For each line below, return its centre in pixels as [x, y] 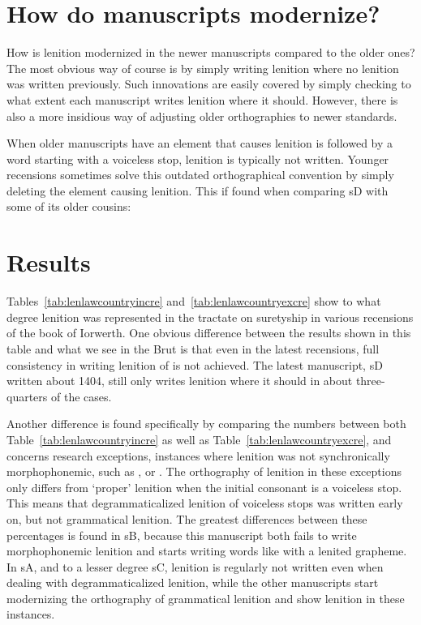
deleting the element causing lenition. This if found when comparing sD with [198, 190]
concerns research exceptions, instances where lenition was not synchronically [198, 455]
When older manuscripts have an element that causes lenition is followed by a [200, 143]
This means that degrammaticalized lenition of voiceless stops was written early [205, 503]
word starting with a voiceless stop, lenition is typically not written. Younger [198, 158]
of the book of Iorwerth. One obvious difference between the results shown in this [209, 333]
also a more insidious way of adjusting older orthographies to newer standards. [202, 116]
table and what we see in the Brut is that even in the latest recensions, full [193, 348]
